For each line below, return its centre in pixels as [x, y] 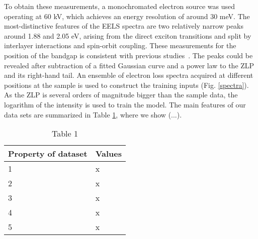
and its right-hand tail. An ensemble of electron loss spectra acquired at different [129, 75]
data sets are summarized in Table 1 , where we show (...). [93, 114]
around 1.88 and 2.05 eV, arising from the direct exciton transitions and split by [128, 35]
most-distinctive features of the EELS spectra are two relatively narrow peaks [124, 26]
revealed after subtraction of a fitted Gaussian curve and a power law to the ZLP [129, 65]
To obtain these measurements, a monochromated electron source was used [120, 6]
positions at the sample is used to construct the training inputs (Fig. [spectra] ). [126, 85]
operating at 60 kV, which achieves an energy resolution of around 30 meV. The [127, 16]
